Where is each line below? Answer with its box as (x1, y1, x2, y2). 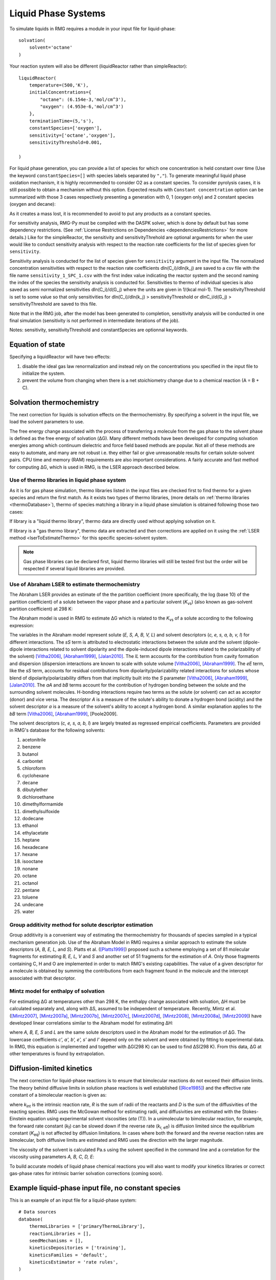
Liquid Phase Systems (9, 8, 106, 19)
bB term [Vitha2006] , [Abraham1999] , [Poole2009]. (9, 711, 118, 717)
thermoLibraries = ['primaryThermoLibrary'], (29, 1224, 146, 1229)
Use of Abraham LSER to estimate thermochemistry (9, 581, 141, 588)
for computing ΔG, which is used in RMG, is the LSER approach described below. (9, 464, 180, 470)
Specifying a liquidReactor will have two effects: (9, 354, 111, 360)
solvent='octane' (29, 45, 73, 51)
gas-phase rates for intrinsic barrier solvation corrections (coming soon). (9, 1170, 164, 1177)
